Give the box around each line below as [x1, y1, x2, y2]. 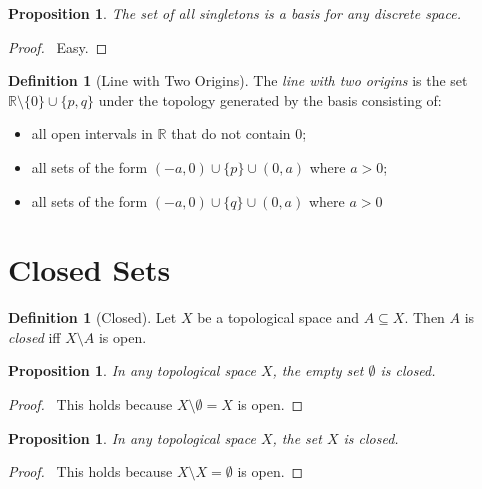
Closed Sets [8, 249, 171, 290]
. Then [404, 307, 445, 328]
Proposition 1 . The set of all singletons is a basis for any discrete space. [8, 3, 461, 23]
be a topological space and [197, 307, 360, 328]
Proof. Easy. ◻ [8, 36, 108, 57]
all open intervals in [31, 123, 153, 144]
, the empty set [272, 360, 364, 381]
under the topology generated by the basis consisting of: [98, 89, 442, 110]
